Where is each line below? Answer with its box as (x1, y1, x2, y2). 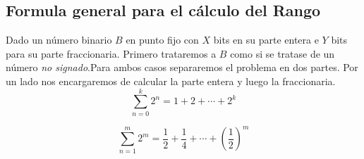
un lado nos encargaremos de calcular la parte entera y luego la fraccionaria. (6, 73, 336, 88)
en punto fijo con (126, 32, 199, 47)
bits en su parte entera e (213, 32, 319, 47)
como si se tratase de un (230, 46, 335, 61)
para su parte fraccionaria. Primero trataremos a (6, 46, 217, 61)
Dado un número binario (6, 32, 112, 47)
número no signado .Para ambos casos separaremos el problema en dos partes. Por (6, 60, 358, 75)
